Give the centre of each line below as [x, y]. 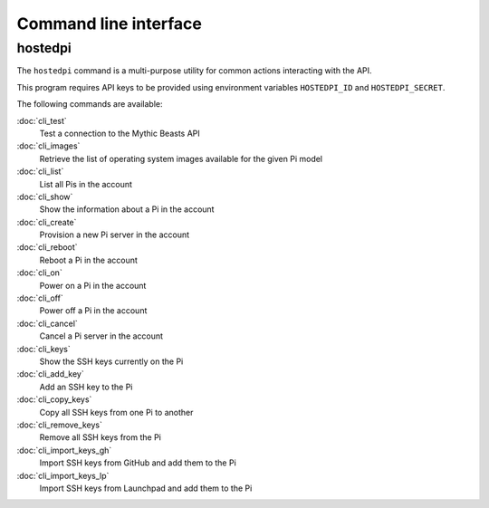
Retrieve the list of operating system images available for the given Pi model [181, 158]
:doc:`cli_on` [39, 273]
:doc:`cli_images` [48, 146]
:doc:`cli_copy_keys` [54, 399]
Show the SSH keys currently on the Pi [111, 361]
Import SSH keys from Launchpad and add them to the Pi [146, 488]
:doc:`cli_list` [40, 171]
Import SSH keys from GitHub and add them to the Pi [138, 463]
